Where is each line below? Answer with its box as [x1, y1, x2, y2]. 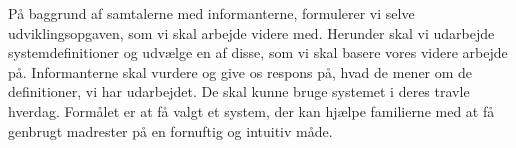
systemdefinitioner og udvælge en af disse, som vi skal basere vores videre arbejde [8, 42, 508, 63]
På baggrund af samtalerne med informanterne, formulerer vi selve [8, 3, 415, 23]
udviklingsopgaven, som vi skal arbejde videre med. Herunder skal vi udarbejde [8, 22, 495, 43]
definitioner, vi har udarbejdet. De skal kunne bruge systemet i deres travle [8, 81, 470, 102]
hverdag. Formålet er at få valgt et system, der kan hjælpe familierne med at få [8, 100, 495, 121]
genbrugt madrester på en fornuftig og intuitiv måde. [8, 120, 333, 141]
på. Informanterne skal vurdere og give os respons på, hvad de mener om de [8, 61, 473, 82]
